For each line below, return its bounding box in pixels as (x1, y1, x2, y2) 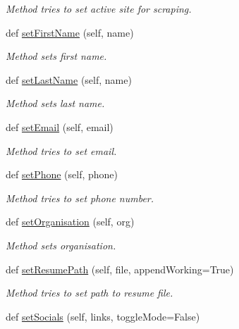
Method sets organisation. (6, 237, 116, 252)
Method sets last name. (6, 96, 105, 111)
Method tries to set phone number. (6, 190, 154, 205)
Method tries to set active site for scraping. (6, 1, 192, 15)
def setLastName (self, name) (6, 72, 132, 87)
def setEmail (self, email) (6, 119, 114, 134)
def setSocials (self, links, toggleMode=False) (6, 309, 200, 323)
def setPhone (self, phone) (6, 167, 118, 182)
